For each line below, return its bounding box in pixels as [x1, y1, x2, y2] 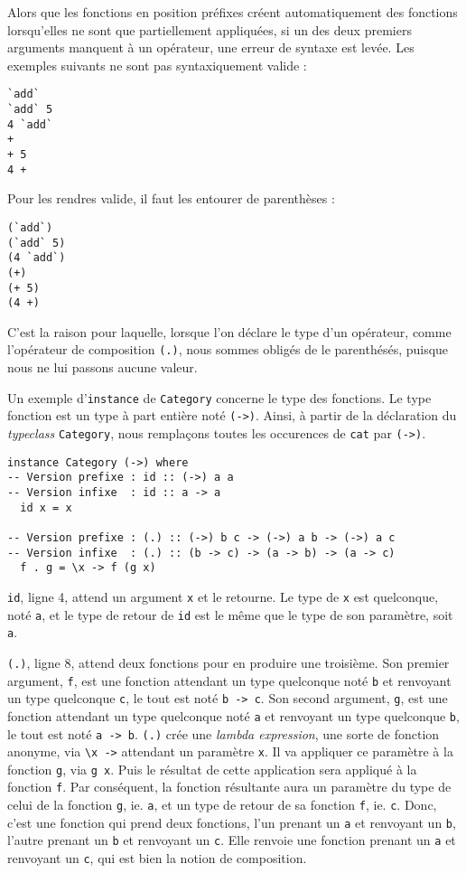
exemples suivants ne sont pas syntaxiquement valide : [7, 55, 307, 74]
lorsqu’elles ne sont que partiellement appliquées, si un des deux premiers [7, 20, 412, 39]
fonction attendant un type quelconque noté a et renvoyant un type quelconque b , [7, 706, 460, 725]
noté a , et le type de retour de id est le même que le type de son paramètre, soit [7, 605, 453, 624]
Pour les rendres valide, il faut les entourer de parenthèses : [7, 189, 335, 208]
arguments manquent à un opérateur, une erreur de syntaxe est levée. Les [7, 38, 415, 57]
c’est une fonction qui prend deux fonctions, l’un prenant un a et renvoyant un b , [7, 812, 456, 831]
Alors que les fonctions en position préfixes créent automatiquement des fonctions [7, 3, 458, 21]
